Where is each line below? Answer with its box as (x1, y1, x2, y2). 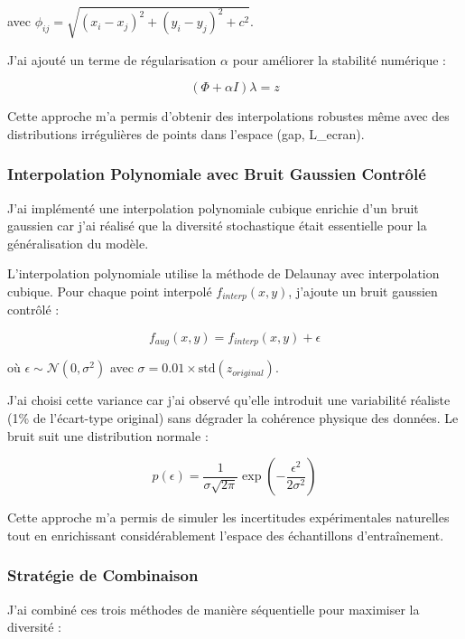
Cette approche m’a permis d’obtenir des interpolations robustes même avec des (7, 107, 450, 126)
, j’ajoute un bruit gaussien (288, 281, 438, 300)
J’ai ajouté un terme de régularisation (7, 50, 217, 69)
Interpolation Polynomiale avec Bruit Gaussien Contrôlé (7, 163, 426, 185)
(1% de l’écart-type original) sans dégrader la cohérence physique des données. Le (7, 409, 459, 428)
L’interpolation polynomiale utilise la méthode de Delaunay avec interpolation (7, 264, 440, 283)
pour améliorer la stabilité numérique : (232, 50, 447, 69)
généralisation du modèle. (7, 233, 149, 252)
